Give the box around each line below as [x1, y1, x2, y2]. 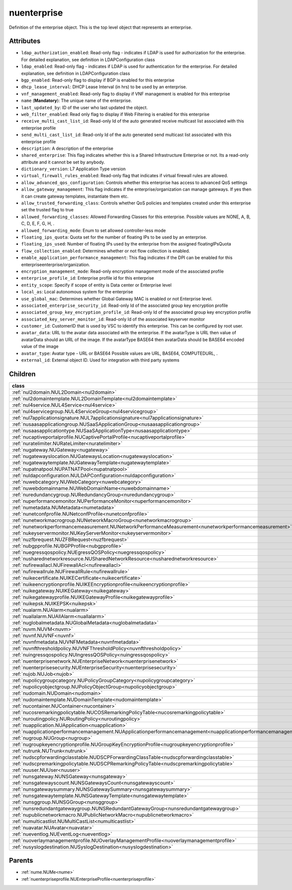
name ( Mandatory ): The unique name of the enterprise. [21, 98, 132, 103]
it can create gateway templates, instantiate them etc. [21, 193, 129, 199]
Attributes [9, 37, 41, 45]
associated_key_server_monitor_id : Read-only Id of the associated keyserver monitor [21, 316, 205, 322]
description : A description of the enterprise [21, 145, 114, 151]
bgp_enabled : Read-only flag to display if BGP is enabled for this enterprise [21, 77, 175, 83]
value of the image [21, 344, 59, 349]
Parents [9, 856, 34, 865]
